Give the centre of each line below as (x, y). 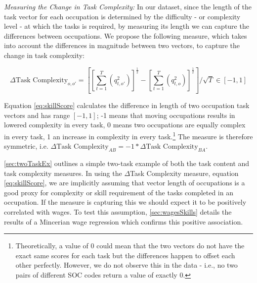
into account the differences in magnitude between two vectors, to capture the (122, 45)
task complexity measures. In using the (63, 173)
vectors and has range (37, 115)
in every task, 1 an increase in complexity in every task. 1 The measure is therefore (128, 136)
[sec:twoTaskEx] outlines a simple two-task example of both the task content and (127, 163)
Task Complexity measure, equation (184, 173)
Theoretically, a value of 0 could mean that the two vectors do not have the (130, 246)
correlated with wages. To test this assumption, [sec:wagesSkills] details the (118, 212)
